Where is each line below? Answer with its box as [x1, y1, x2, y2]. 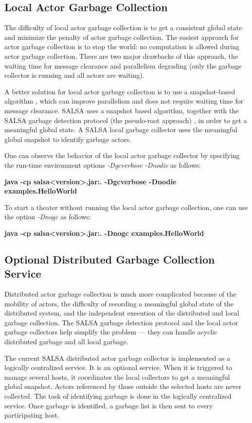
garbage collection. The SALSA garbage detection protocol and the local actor [4, 317, 238, 327]
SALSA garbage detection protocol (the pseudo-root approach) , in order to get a [4, 115, 247, 125]
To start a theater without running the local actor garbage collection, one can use [4, 202, 248, 212]
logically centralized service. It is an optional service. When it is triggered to [4, 362, 232, 372]
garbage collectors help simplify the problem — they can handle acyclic [4, 327, 217, 337]
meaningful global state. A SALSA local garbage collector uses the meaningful [4, 124, 237, 135]
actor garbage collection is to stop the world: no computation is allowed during [4, 41, 239, 52]
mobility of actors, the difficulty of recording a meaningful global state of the [4, 298, 234, 308]
